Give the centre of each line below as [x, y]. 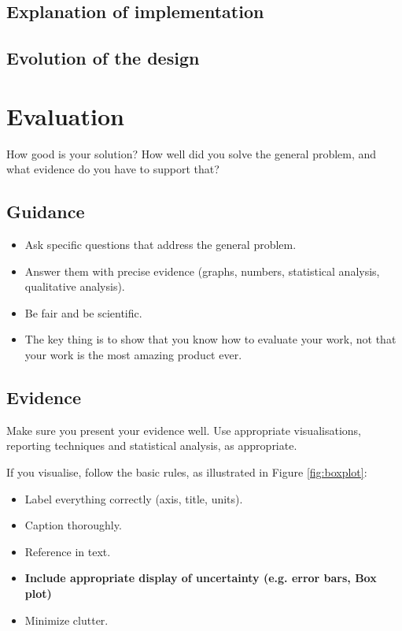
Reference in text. [68, 551]
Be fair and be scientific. [83, 312]
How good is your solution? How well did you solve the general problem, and [192, 153]
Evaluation [65, 115]
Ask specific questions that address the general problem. [160, 245]
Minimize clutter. [66, 620]
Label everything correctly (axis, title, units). [134, 498]
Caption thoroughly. [73, 525]
